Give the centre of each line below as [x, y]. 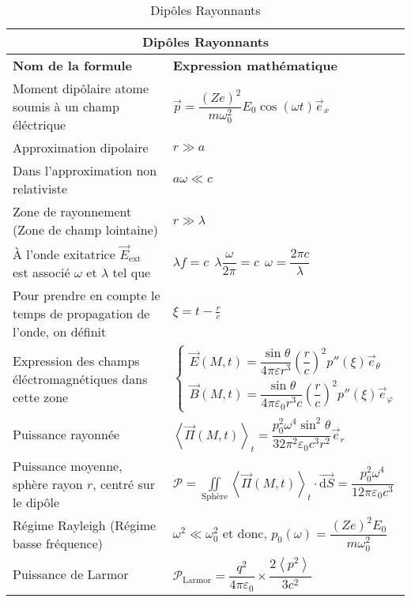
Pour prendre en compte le [87, 295]
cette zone [41, 397]
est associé [41, 272]
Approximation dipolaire [81, 147]
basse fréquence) [58, 543]
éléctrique [40, 124]
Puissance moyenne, [68, 465]
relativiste [40, 188]
